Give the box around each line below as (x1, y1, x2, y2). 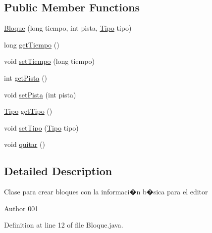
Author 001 (4, 203, 39, 213)
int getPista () (4, 72, 48, 83)
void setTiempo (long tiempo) (4, 56, 95, 66)
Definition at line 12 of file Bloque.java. (4, 220, 123, 230)
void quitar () (4, 139, 45, 149)
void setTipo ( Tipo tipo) (4, 122, 79, 133)
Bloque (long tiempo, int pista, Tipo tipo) (4, 23, 132, 33)
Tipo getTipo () (4, 106, 53, 116)
